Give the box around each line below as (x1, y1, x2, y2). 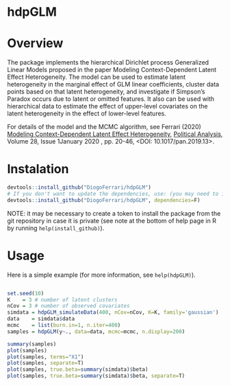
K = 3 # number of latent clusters (7, 296, 118, 303)
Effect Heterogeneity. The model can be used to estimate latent (7, 73, 186, 81)
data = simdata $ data (7, 315, 75, 323)
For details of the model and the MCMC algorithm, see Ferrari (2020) (7, 123, 202, 131)
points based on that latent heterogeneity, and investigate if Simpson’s (7, 87, 205, 96)
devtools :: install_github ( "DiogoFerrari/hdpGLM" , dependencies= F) (7, 196, 201, 203)
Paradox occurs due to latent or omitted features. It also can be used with (7, 95, 214, 103)
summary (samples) (7, 341, 57, 348)
